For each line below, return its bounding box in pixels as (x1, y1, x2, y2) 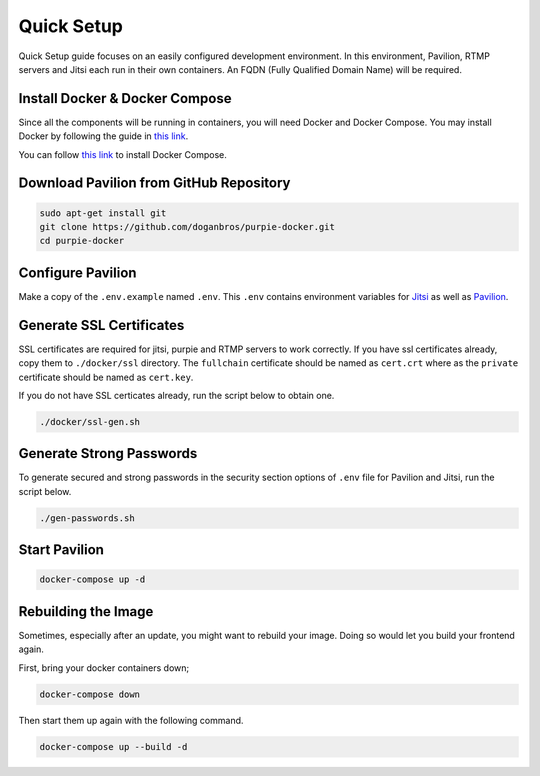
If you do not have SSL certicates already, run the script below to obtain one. (18, 389, 335, 401)
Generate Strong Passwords (18, 445, 198, 462)
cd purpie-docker (39, 235, 125, 247)
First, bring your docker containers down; (18, 661, 190, 674)
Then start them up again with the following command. (18, 714, 244, 726)
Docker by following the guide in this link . (18, 130, 189, 142)
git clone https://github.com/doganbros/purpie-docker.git (39, 221, 335, 233)
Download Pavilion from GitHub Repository (18, 175, 291, 192)
